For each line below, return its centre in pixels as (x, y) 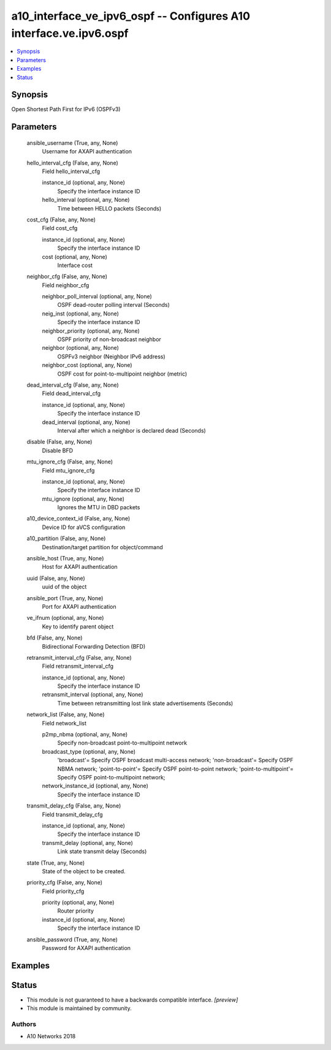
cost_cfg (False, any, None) (61, 219)
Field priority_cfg (63, 891)
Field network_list (64, 723)
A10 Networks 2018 (51, 1036)
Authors (24, 1024)
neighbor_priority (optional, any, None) (91, 331)
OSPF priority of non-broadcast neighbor (109, 339)
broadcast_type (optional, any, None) (89, 751)
